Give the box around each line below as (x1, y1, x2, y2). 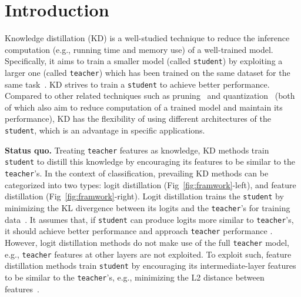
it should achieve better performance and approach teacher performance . (5, 225, 273, 237)
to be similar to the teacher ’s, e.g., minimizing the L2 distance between (5, 271, 265, 283)
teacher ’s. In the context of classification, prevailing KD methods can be (5, 167, 269, 179)
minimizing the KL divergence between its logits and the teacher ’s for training (5, 201, 290, 213)
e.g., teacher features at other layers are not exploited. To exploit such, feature (5, 248, 292, 260)
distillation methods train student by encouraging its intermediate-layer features (5, 259, 296, 272)
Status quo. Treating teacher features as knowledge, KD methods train (5, 144, 269, 156)
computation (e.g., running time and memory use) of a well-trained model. (5, 43, 273, 55)
